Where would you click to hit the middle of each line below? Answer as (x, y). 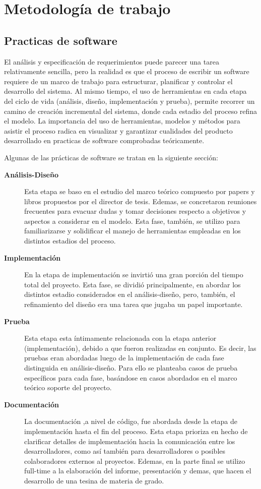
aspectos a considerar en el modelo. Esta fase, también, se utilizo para (132, 221)
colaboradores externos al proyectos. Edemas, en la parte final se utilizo (135, 461)
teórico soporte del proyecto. (68, 387)
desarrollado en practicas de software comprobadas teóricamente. (104, 140)
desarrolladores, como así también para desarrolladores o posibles (125, 451)
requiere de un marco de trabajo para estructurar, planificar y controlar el (118, 81)
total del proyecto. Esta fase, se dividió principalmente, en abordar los (133, 284)
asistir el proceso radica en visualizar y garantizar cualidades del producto (118, 130)
